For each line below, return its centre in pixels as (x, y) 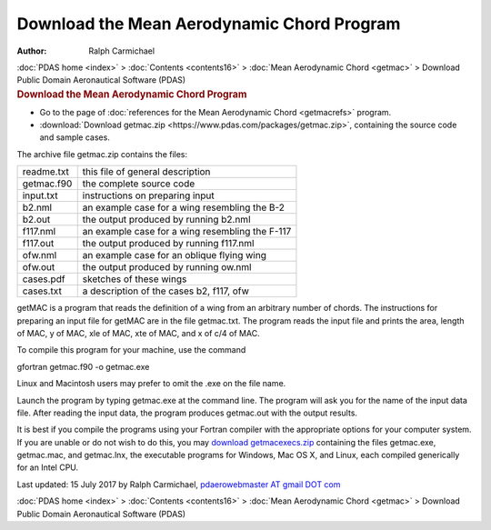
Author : (32, 51)
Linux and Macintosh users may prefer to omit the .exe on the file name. (151, 384)
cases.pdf (44, 279)
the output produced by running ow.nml (167, 267)
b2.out (36, 220)
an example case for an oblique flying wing (175, 255)
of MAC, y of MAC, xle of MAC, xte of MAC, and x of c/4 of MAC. (138, 333)
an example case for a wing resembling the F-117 (187, 232)
